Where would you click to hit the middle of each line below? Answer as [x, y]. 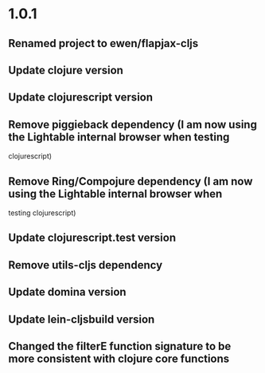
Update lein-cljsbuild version [82, 319]
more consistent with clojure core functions [119, 358]
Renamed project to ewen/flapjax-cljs [103, 43]
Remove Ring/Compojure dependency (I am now [131, 181]
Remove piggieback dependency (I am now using [132, 124]
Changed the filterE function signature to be [120, 346]
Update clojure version [66, 70]
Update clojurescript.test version [92, 238]
